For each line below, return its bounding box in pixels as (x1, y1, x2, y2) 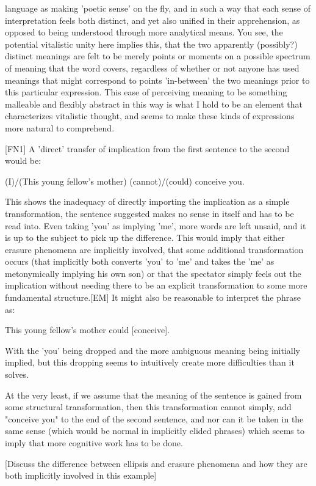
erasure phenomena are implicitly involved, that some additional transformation (5, 243, 304, 256)
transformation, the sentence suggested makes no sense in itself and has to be (5, 207, 294, 219)
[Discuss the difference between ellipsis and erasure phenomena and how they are (5, 457, 307, 469)
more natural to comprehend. (5, 121, 115, 134)
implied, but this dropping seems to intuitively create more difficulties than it (5, 356, 295, 369)
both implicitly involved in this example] (5, 469, 157, 482)
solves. (5, 368, 29, 381)
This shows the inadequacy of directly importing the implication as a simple (5, 195, 290, 208)
